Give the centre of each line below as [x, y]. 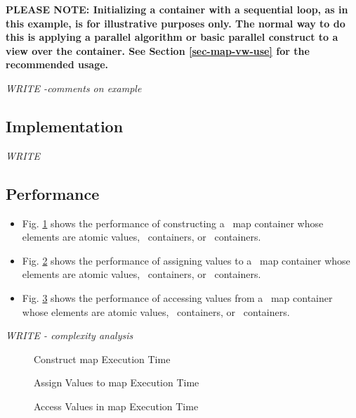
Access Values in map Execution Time [116, 406]
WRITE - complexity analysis [70, 335]
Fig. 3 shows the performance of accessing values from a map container [177, 297]
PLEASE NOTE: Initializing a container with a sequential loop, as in [177, 9]
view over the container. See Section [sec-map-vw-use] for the [158, 50]
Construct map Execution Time [102, 359]
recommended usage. [57, 64]
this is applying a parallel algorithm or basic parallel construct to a [172, 37]
